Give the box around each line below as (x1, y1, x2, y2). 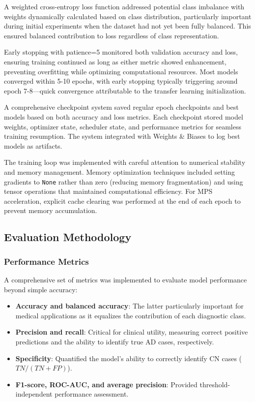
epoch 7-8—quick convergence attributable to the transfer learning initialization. (4, 85, 246, 95)
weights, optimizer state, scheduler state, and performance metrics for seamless (4, 121, 241, 131)
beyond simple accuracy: (4, 284, 78, 294)
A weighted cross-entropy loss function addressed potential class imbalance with (4, 1, 245, 11)
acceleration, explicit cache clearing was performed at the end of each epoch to (4, 195, 241, 206)
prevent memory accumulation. (4, 205, 97, 216)
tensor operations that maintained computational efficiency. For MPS (4, 186, 213, 196)
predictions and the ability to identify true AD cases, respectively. (15, 336, 214, 346)
